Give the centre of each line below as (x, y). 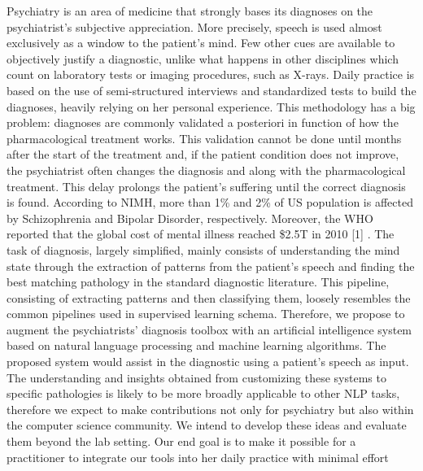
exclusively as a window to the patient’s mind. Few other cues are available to (201, 43)
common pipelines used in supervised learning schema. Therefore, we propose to (206, 314)
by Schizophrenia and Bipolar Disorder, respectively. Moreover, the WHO (190, 218)
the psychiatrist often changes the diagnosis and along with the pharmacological (206, 170)
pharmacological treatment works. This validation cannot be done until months (204, 138)
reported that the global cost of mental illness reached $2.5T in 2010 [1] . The (201, 234)
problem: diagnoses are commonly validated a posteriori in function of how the (203, 122)
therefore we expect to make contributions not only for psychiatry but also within (210, 409)
